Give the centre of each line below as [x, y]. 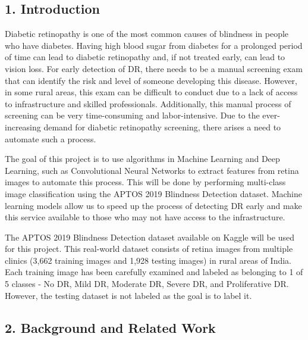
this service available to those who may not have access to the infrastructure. [145, 217]
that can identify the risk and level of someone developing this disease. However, [151, 80]
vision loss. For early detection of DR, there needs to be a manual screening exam [154, 68]
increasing [23, 127]
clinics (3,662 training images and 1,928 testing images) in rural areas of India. [148, 260]
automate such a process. [51, 138]
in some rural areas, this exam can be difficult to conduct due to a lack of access [151, 92]
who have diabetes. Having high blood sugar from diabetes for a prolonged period [154, 45]
